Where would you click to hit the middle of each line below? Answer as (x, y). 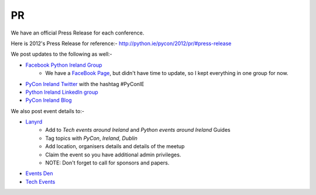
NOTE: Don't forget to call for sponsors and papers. (107, 163)
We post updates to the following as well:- (61, 54)
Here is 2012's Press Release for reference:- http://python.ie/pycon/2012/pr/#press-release (121, 43)
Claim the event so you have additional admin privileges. (113, 155)
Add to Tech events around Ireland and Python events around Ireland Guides (138, 130)
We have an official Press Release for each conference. (78, 33)
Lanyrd (34, 122)
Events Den (39, 173)
